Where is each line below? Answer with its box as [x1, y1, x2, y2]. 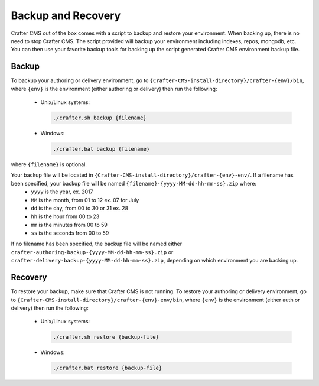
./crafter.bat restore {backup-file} [53, 365, 162, 372]
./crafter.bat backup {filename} [53, 145, 150, 152]
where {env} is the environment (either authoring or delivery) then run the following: [11, 85, 217, 92]
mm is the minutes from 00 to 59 [31, 221, 108, 228]
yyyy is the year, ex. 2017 [31, 188, 93, 195]
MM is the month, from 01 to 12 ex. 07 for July [31, 196, 139, 203]
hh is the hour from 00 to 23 [31, 213, 100, 220]
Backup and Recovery [11, 9, 121, 22]
